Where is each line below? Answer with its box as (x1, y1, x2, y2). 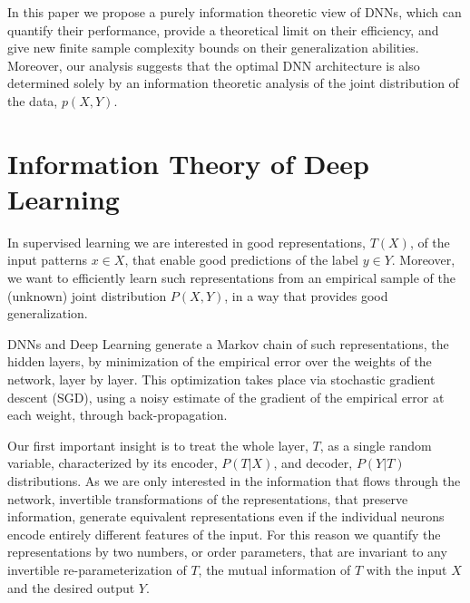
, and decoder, (273, 453, 353, 472)
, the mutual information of (198, 559, 351, 579)
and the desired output (7, 578, 135, 597)
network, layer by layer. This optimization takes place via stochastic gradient (7, 370, 436, 389)
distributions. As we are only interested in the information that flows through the (7, 472, 461, 490)
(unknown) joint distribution (7, 286, 167, 305)
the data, (7, 91, 58, 110)
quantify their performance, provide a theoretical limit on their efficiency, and (7, 20, 439, 39)
